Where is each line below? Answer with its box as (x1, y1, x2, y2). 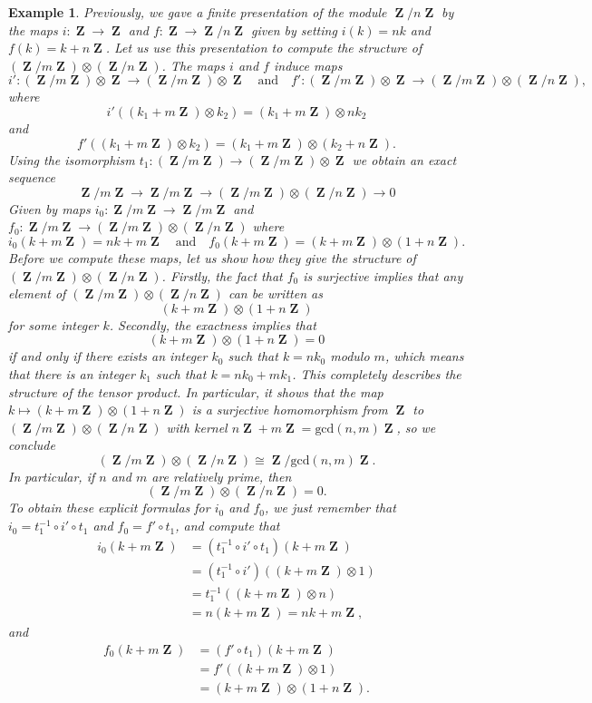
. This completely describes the (292, 364, 461, 383)
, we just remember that (264, 498, 396, 517)
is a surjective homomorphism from (191, 400, 388, 419)
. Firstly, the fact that (161, 266, 283, 285)
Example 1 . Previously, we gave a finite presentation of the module (8, 3, 387, 21)
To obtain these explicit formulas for (8, 498, 210, 517)
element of (8, 284, 66, 303)
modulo (330, 347, 370, 366)
